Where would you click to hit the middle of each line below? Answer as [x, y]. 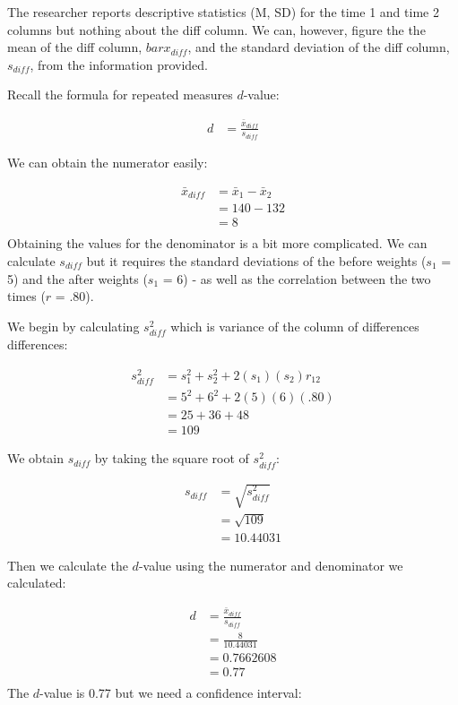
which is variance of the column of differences [295, 326]
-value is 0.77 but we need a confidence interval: [171, 693]
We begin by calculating [73, 326]
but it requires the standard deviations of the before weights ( [256, 260]
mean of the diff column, [75, 47]
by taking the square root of [172, 458]
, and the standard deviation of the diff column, [319, 47]
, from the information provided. [119, 64]
